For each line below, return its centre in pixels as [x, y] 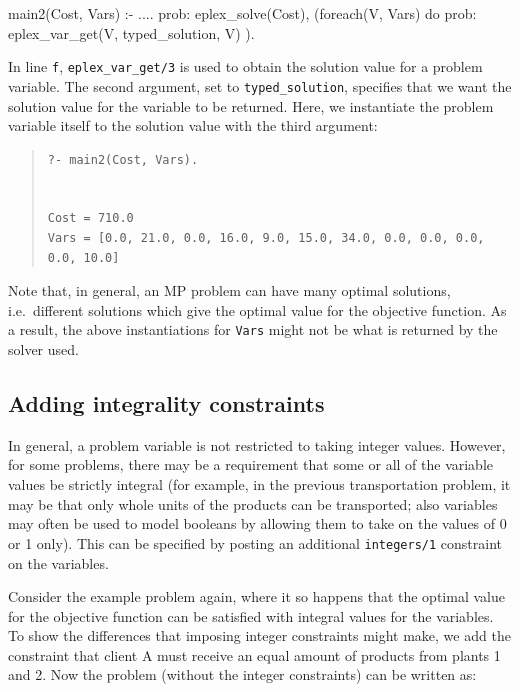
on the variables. [58, 562]
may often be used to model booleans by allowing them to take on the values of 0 [257, 523]
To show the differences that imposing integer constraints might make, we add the [259, 635]
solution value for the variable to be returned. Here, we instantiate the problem [251, 105]
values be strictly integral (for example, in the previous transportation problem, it [259, 484]
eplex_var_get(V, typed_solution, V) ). [131, 32]
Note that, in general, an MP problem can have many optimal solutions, [229, 290]
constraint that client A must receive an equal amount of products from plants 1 [254, 654]
